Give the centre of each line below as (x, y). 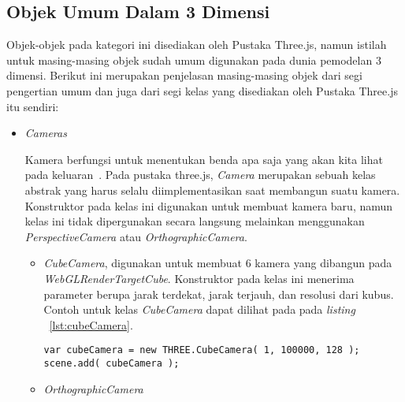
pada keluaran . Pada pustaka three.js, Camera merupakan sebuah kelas (200, 175)
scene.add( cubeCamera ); (111, 363)
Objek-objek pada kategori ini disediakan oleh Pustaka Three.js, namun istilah (197, 45)
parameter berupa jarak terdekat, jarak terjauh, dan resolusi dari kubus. (219, 294)
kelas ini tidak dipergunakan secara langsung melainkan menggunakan (195, 221)
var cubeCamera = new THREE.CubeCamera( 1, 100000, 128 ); (202, 350)
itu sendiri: (33, 106)
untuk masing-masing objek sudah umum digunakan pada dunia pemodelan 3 (194, 60)
